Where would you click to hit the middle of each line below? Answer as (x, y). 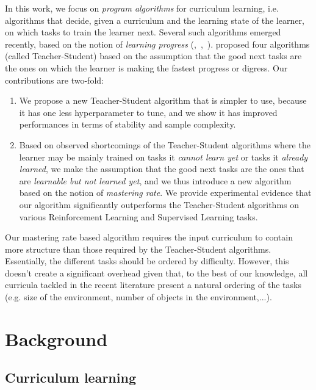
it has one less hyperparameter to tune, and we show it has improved (148, 112)
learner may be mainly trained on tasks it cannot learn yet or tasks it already (163, 157)
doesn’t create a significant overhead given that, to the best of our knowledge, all (156, 273)
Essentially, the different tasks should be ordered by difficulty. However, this (147, 261)
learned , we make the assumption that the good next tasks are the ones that (162, 169)
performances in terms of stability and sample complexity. (127, 124)
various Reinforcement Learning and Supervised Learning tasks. (138, 216)
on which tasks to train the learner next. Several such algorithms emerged (143, 32)
